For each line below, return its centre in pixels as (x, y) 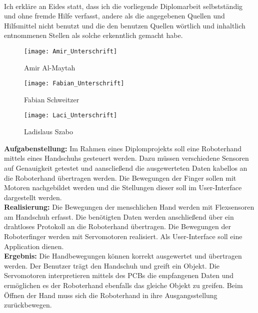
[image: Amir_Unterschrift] (71, 51)
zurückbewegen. (28, 305)
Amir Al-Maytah (50, 67)
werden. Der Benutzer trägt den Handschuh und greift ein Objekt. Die (112, 265)
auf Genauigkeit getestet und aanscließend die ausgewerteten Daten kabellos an (126, 167)
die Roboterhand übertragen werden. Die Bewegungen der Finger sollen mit (120, 177)
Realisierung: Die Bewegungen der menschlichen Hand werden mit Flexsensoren (129, 207)
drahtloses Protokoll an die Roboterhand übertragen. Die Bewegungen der (117, 226)
